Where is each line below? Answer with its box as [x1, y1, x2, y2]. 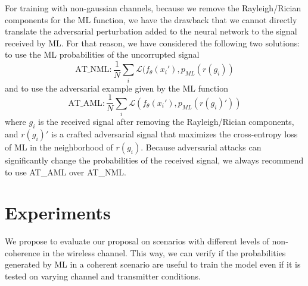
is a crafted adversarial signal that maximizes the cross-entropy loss [51, 127, 298, 140]
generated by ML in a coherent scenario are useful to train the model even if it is [5, 258, 301, 271]
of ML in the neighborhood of [5, 140, 113, 153]
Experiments [5, 200, 111, 225]
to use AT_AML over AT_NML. [5, 165, 126, 178]
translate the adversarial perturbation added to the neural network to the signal [5, 25, 297, 37]
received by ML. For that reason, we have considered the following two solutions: [5, 36, 300, 49]
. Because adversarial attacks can [141, 140, 262, 153]
